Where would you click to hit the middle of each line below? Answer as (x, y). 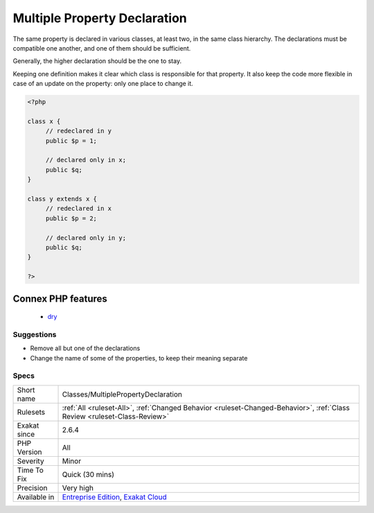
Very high (78, 487)
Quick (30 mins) (88, 474)
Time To (30, 470)
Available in (36, 497)
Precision (32, 487)
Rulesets (31, 412)
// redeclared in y (79, 131)
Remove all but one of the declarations (85, 348)
